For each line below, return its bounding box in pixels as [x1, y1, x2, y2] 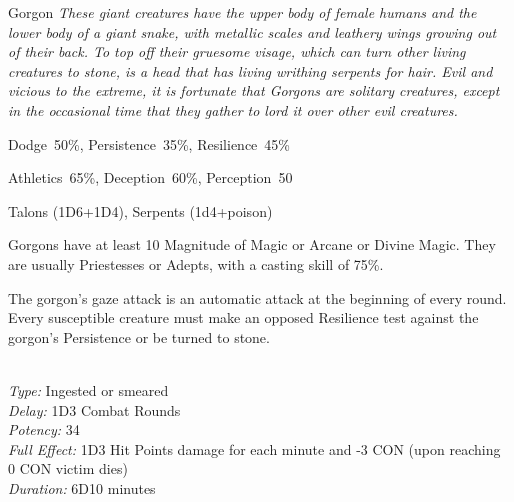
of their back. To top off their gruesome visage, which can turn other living [8, 41, 466, 62]
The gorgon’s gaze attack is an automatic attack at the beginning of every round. [8, 287, 507, 308]
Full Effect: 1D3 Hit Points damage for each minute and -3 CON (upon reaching [8, 438, 501, 459]
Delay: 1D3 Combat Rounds [8, 399, 181, 420]
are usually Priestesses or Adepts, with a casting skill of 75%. [8, 253, 384, 274]
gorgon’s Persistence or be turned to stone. [8, 326, 270, 347]
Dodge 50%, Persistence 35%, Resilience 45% [8, 133, 290, 154]
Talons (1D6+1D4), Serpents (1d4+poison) [8, 200, 273, 221]
